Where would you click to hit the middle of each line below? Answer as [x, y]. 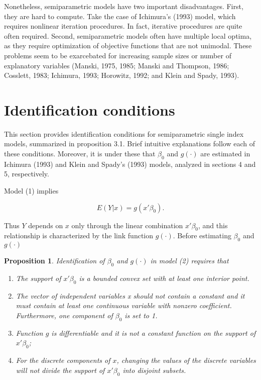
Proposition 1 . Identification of [54, 261]
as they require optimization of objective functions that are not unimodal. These [128, 45]
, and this [213, 225]
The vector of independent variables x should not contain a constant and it [130, 295]
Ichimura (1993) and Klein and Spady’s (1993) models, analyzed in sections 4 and [130, 164]
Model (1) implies [31, 191]
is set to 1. [141, 315]
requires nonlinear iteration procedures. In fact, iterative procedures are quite [123, 26]
